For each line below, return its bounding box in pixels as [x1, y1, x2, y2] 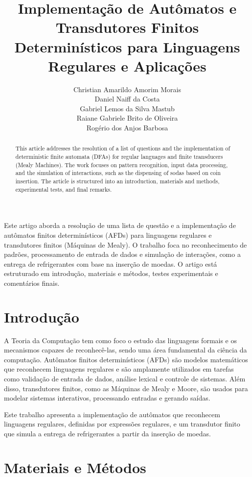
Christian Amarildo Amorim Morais [73, 84, 182, 94]
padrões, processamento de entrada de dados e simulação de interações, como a [4, 249, 241, 259]
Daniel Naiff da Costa [94, 94, 160, 104]
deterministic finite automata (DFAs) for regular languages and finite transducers [15, 152, 223, 161]
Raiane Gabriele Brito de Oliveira [76, 113, 178, 123]
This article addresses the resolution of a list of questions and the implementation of [15, 144, 230, 152]
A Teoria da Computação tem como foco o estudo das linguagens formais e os [4, 335, 237, 345]
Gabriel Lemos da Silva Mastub [80, 103, 175, 113]
